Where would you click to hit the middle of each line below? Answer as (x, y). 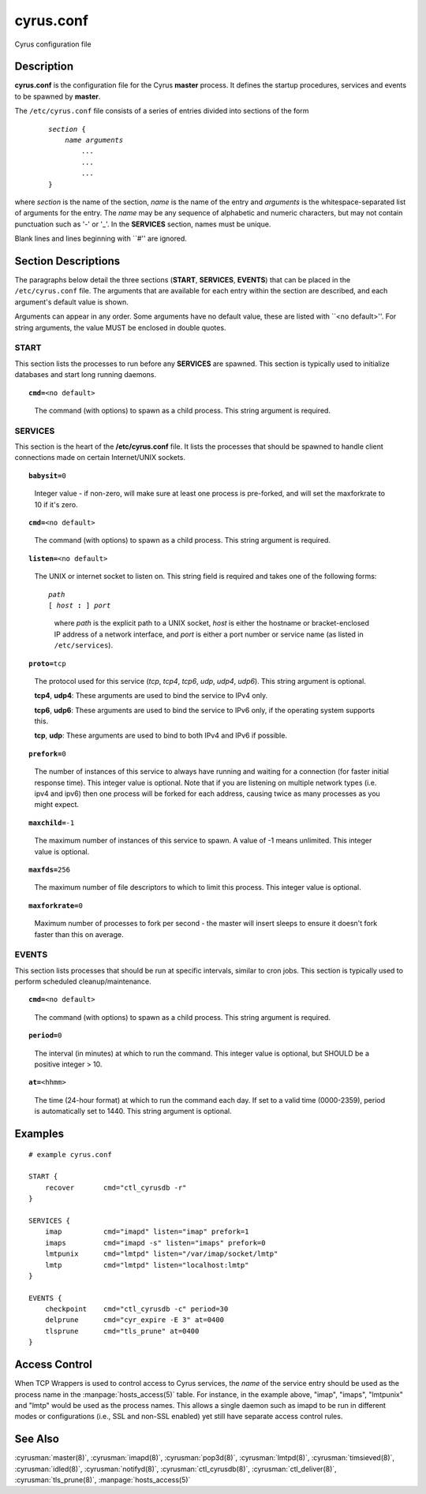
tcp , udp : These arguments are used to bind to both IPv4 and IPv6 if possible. (161, 736)
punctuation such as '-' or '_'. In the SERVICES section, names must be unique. (143, 224)
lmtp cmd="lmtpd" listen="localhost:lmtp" (147, 1265)
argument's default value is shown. (72, 302)
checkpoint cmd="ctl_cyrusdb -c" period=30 (136, 1309)
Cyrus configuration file (53, 44)
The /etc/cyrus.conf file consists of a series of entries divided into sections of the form (162, 111)
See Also (37, 1439)
